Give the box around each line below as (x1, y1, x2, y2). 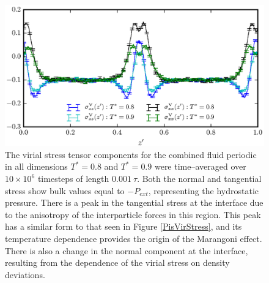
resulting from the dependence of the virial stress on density (5, 256, 230, 269)
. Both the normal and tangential (137, 172, 262, 184)
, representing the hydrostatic (148, 184, 259, 197)
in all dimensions (5, 160, 68, 173)
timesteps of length (37, 172, 109, 184)
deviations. (5, 268, 45, 281)
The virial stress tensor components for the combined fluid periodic (5, 148, 257, 160)
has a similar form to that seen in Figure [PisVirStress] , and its (5, 220, 242, 233)
